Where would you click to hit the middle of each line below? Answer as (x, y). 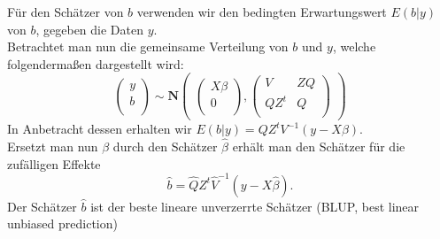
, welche (354, 46)
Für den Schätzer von (66, 12)
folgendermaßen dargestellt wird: (96, 63)
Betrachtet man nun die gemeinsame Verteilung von (148, 46)
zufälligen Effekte (54, 163)
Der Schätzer (42, 206)
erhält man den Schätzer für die (319, 146)
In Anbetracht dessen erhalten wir (100, 129)
